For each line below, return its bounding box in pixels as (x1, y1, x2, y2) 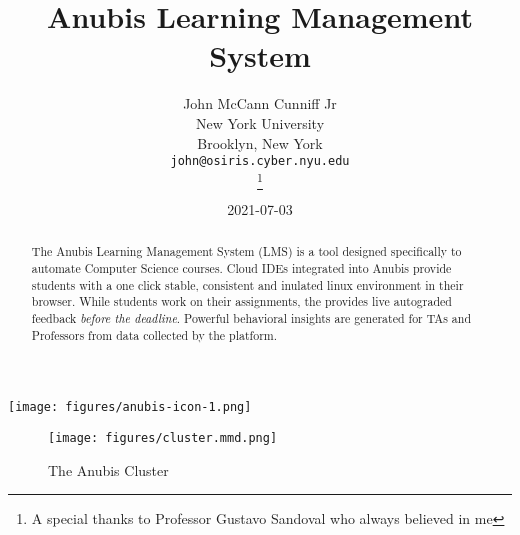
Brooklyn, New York (197, 132, 323, 153)
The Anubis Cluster (48, 459, 169, 480)
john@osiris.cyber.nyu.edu (170, 154, 350, 169)
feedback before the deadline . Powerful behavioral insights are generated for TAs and (31, 310, 472, 327)
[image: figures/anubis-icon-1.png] (8, 400, 252, 415)
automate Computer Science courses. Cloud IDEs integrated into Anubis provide (31, 260, 452, 277)
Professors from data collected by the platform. (31, 326, 278, 343)
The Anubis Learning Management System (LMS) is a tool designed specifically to (31, 243, 462, 260)
